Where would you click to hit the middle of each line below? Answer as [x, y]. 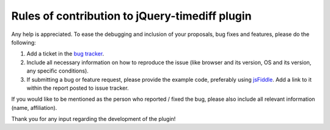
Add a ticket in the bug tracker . [65, 54]
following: [24, 42]
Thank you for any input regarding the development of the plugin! [94, 119]
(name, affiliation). [34, 107]
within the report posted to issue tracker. [78, 88]
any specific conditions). [57, 71]
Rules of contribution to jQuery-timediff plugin [131, 16]
